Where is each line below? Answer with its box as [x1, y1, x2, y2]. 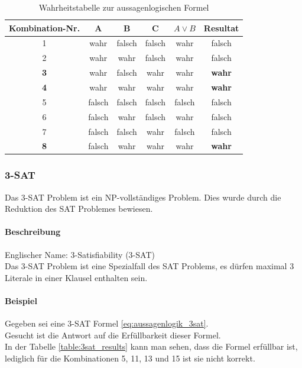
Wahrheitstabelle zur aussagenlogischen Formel [38, 1, 209, 13]
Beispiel [5, 295, 37, 307]
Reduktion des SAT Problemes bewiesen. [5, 202, 153, 215]
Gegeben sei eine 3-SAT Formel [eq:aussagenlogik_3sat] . [5, 317, 209, 330]
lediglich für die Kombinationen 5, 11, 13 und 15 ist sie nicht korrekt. [5, 352, 255, 364]
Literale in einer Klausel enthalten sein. [5, 271, 148, 283]
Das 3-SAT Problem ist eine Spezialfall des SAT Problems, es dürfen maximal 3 [5, 260, 294, 272]
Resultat [203, 21, 239, 34]
